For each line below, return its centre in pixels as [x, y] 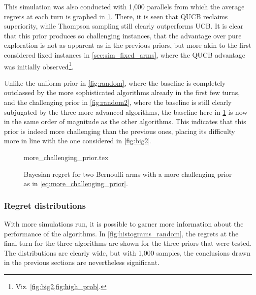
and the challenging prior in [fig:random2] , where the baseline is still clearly [118, 102]
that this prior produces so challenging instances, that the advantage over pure [123, 35]
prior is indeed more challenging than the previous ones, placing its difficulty [120, 131]
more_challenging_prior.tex [66, 157]
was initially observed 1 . [39, 66]
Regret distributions [45, 205]
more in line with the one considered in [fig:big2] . [78, 141]
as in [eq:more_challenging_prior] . [76, 183]
